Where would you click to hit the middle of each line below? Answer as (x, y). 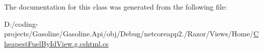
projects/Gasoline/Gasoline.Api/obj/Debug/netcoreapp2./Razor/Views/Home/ (129, 34)
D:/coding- (21, 23)
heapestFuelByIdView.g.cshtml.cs (56, 43)
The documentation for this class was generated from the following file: (116, 7)
